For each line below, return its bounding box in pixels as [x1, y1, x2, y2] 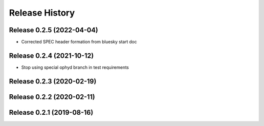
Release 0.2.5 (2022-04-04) [9, 26, 98, 34]
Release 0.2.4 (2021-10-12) [9, 51, 94, 60]
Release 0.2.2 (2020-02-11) [9, 93, 95, 101]
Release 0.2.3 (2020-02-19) [9, 77, 97, 85]
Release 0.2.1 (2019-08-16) [9, 108, 93, 117]
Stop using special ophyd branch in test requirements [21, 64, 129, 70]
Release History [9, 7, 75, 18]
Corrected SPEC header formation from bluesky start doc [21, 39, 137, 45]
